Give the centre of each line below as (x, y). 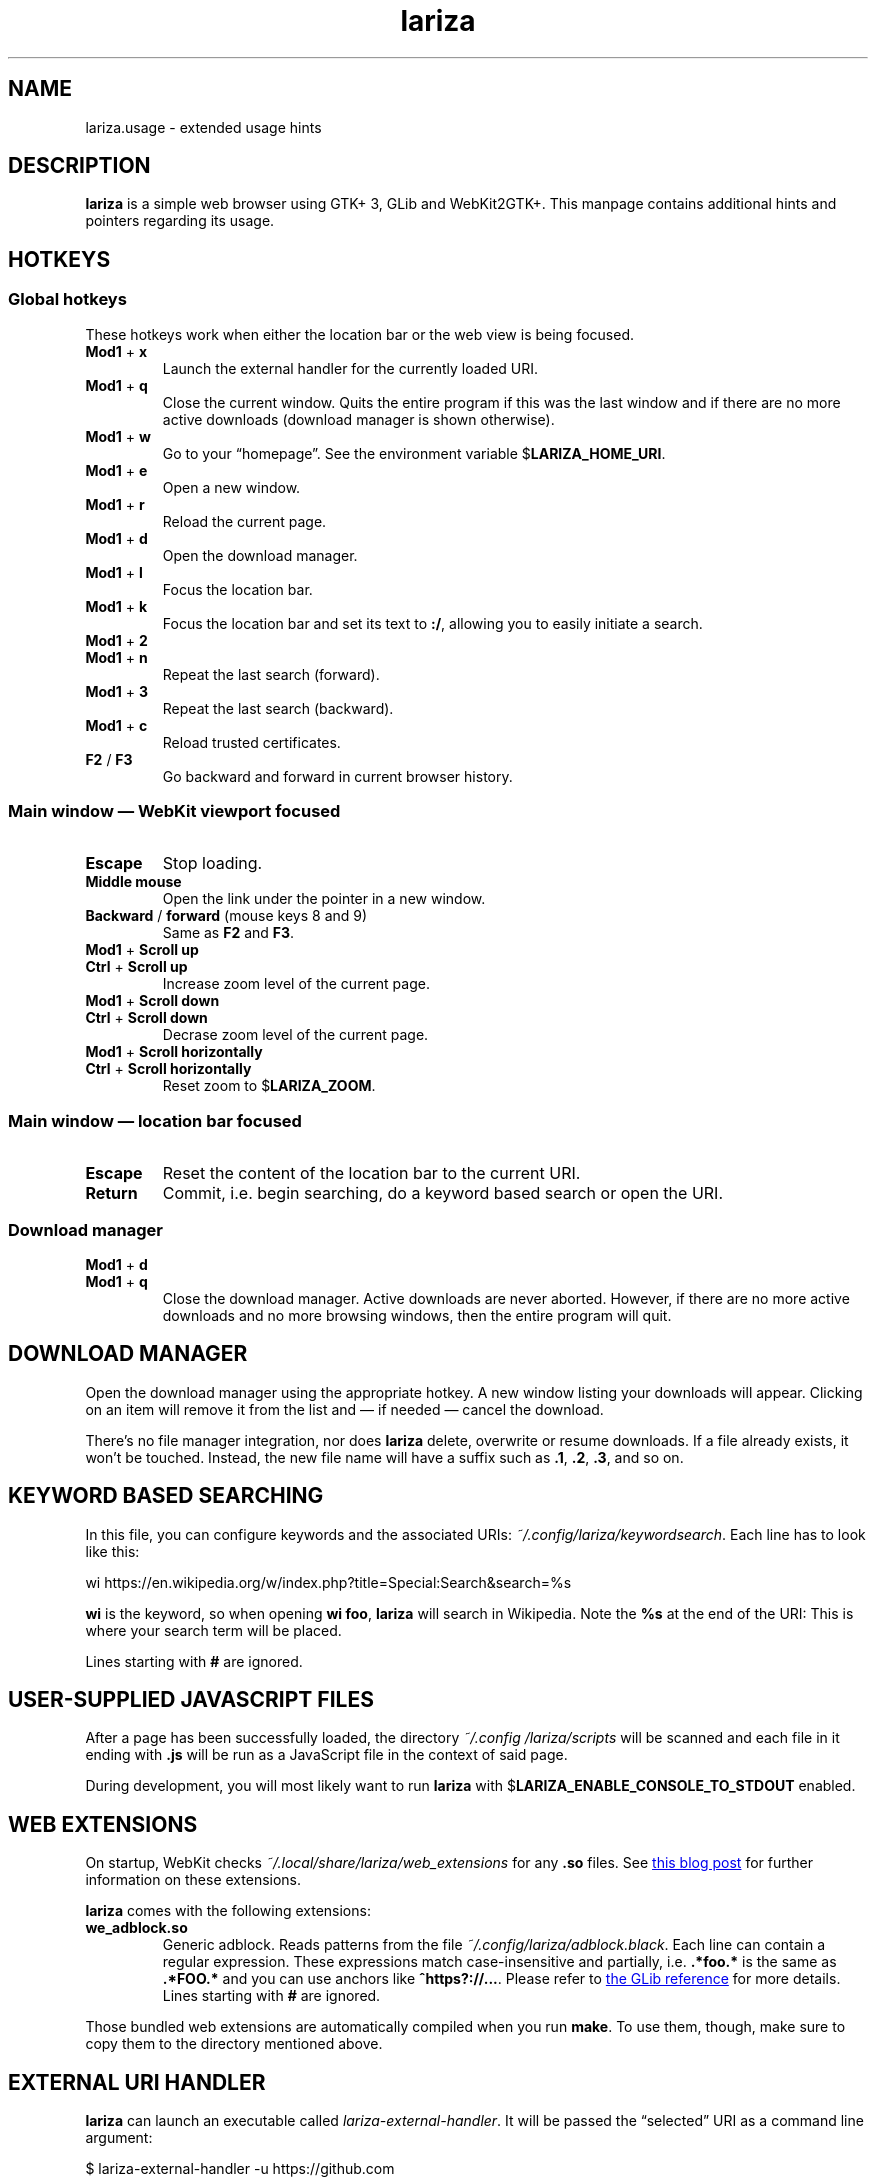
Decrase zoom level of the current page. (295, 1035)
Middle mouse (133, 882)
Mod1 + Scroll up (142, 950)
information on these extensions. (193, 1880)
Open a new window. (231, 487)
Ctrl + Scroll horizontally (168, 1069)
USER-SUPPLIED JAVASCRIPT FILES (191, 1700)
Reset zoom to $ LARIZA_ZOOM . (269, 1086)
